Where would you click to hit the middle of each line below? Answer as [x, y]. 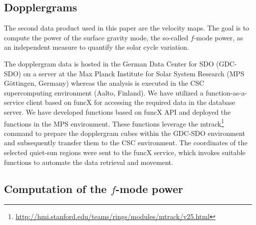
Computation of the [55, 188]
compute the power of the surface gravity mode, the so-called [96, 37]
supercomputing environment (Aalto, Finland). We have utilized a [104, 92]
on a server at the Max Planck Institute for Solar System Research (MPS [134, 73]
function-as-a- [226, 92]
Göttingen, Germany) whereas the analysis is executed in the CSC [104, 83]
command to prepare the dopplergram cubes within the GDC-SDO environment [125, 133]
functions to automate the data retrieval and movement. [89, 162]
